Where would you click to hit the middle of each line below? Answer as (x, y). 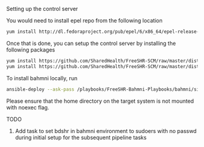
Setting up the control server (42, 9)
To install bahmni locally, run (42, 78)
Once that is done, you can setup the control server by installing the (91, 43)
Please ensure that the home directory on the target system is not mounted (100, 101)
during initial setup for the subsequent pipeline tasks (81, 137)
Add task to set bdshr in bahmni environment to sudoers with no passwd (106, 131)
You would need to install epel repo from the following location (84, 20)
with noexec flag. (28, 107)
